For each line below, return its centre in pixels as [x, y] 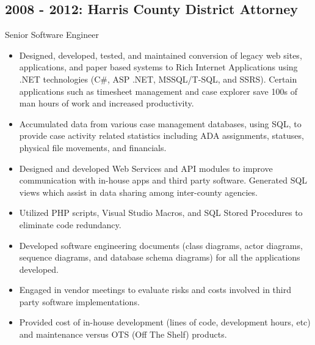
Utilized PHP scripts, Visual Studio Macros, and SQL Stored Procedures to [161, 213]
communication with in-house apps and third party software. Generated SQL [163, 180]
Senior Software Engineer [52, 35]
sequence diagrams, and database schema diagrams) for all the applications [160, 257]
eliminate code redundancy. [70, 224]
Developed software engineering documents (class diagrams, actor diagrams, [161, 245]
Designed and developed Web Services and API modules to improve [146, 168]
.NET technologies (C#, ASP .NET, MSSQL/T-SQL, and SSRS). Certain [158, 79]
